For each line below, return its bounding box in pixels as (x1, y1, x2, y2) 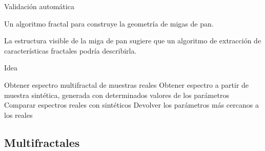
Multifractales (4, 134, 80, 150)
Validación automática (4, 1, 74, 11)
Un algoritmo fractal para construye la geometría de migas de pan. (4, 18, 214, 29)
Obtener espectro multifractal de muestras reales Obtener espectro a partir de (4, 79, 249, 90)
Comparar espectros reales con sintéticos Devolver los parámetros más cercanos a (4, 99, 259, 110)
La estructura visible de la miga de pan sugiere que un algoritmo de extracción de (4, 35, 261, 46)
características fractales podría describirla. (4, 45, 137, 56)
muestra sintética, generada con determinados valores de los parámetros (4, 89, 229, 100)
